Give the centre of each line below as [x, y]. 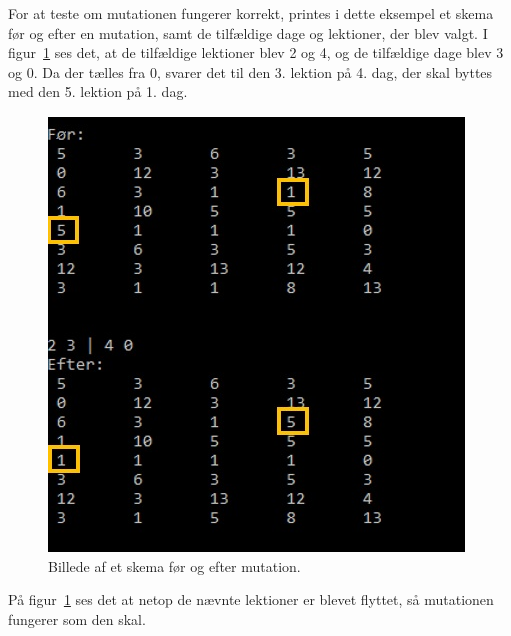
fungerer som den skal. [77, 618]
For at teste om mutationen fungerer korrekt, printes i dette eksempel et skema [251, 13]
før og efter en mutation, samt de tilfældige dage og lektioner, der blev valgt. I [248, 32]
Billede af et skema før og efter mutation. [174, 565]
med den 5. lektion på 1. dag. [98, 91]
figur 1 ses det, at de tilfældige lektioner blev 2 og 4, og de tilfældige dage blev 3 [256, 52]
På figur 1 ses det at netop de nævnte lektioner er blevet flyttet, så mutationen [251, 599]
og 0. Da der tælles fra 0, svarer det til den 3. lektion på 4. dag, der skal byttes [250, 71]
